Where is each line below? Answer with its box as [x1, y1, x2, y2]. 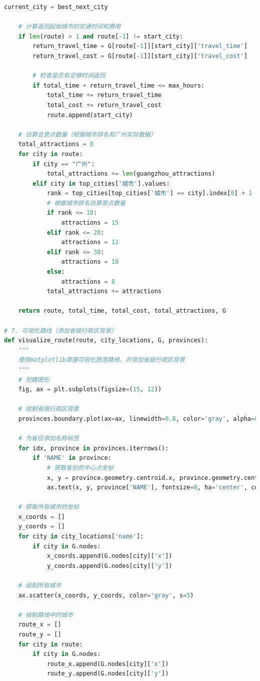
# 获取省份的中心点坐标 [46, 464, 114, 471]
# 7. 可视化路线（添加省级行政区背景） [4, 327, 117, 334]
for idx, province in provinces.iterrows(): [18, 444, 169, 452]
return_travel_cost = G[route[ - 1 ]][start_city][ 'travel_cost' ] [32, 52, 247, 60]
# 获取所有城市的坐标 [18, 503, 79, 511]
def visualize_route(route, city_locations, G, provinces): [4, 337, 208, 344]
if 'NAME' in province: [32, 454, 111, 462]
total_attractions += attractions [46, 288, 161, 295]
